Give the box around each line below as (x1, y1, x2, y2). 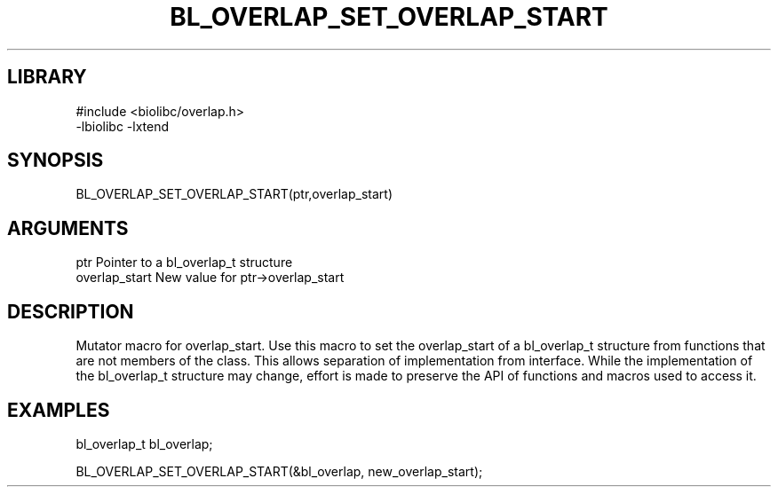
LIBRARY (7, 66, 87, 89)
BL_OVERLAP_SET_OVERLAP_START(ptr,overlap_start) (75, 186, 393, 202)
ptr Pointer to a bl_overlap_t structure (75, 255, 293, 271)
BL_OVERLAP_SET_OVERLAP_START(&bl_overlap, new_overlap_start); (75, 463, 483, 479)
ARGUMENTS (7, 216, 129, 239)
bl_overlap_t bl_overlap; (75, 435, 213, 451)
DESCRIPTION (7, 300, 134, 323)
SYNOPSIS (7, 149, 104, 172)
